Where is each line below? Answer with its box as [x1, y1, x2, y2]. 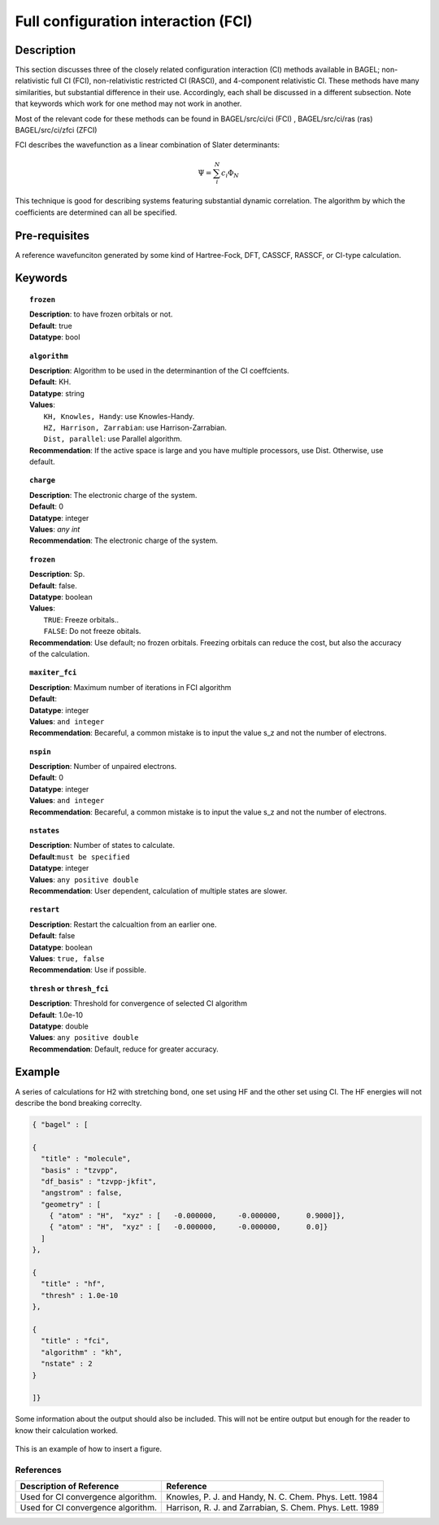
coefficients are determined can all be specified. [15, 208, 178, 217]
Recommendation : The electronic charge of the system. [29, 535, 219, 545]
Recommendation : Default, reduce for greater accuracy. [29, 1044, 219, 1054]
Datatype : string [29, 388, 85, 398]
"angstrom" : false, [41, 1188, 123, 1198]
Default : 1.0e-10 [29, 1010, 84, 1020]
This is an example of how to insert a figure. [15, 1444, 163, 1454]
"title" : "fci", [41, 1336, 110, 1346]
